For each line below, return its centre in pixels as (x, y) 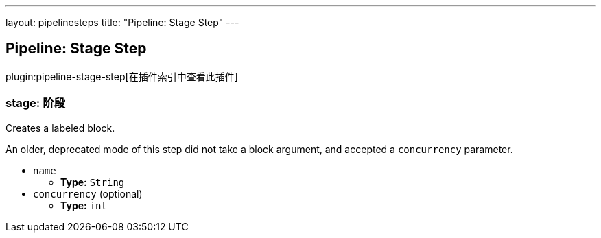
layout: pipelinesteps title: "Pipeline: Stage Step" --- (122, 22)
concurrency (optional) (88, 193)
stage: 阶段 (35, 103)
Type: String (93, 182)
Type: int (84, 205)
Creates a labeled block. (60, 128)
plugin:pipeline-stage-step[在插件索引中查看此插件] (122, 76)
